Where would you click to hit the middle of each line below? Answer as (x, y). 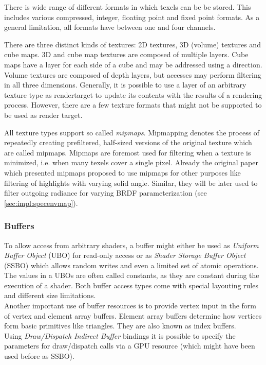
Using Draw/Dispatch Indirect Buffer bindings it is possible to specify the (120, 335)
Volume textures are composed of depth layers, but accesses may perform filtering (133, 74)
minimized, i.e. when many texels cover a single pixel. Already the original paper (131, 162)
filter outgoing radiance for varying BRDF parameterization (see (106, 193)
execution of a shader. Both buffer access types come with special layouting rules (131, 285)
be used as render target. (43, 115)
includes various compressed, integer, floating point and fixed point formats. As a (132, 17)
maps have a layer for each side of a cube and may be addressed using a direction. (133, 64)
